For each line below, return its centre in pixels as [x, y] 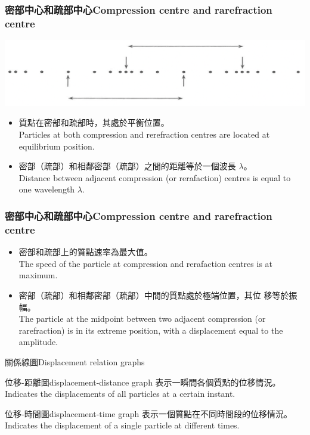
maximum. [38, 275]
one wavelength [47, 189]
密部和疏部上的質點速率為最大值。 [86, 252]
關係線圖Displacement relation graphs [75, 361]
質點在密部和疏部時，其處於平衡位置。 [94, 122]
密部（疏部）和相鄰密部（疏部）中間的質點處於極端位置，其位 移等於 [154, 295]
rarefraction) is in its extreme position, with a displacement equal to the [151, 330]
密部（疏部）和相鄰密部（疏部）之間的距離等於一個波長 [127, 166]
